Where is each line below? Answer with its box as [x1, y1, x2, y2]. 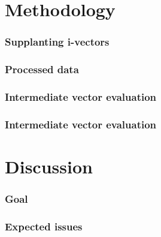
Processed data [5, 62, 79, 77]
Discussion [5, 154, 93, 178]
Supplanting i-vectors [5, 34, 110, 49]
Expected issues [5, 218, 83, 233]
